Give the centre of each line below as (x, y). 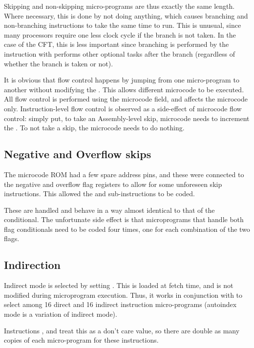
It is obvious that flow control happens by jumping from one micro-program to (122, 80)
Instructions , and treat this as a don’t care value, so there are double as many (122, 330)
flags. (12, 238)
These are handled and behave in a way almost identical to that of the (109, 210)
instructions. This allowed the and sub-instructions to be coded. (100, 194)
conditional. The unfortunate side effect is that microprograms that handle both (124, 219)
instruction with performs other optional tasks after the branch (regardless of (119, 53)
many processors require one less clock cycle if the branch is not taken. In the (120, 34)
